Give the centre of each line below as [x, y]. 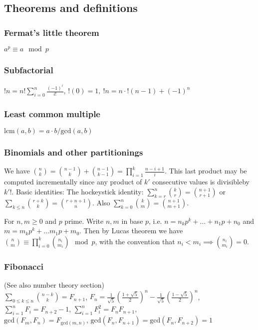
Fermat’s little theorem [52, 32]
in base [132, 221]
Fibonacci [24, 266]
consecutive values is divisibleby [201, 182]
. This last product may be [206, 171]
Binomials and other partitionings [74, 152]
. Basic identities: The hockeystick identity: [78, 191]
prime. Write [84, 221]
